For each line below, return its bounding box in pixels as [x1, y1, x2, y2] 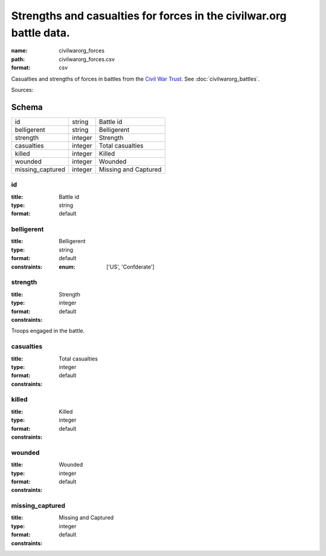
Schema [11, 102, 43, 112]
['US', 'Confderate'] [106, 263, 155, 270]
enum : [59, 263, 75, 270]
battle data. [11, 26, 71, 39]
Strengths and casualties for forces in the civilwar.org [11, 9, 287, 22]
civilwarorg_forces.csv [59, 55, 115, 63]
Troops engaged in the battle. [11, 327, 85, 335]
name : [11, 47, 28, 54]
